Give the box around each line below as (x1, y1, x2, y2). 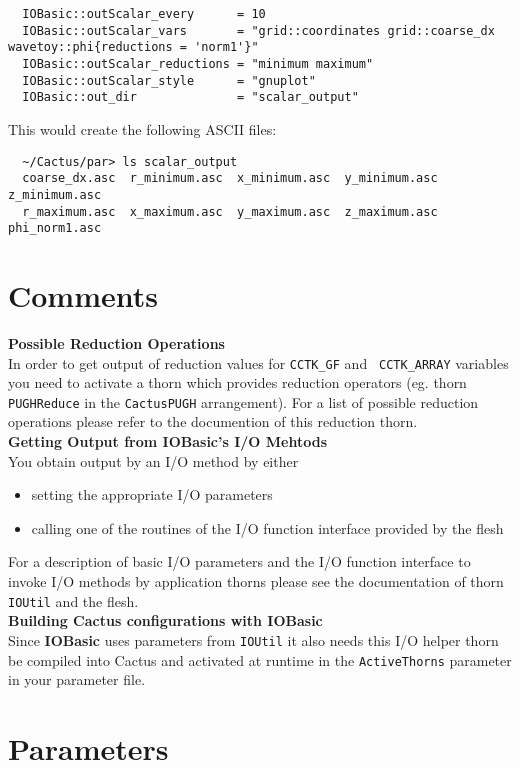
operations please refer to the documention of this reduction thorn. (8, 411, 418, 432)
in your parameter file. (8, 669, 146, 690)
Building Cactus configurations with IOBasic (8, 610, 323, 631)
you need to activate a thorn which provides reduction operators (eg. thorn (8, 372, 467, 393)
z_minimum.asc (8, 187, 102, 202)
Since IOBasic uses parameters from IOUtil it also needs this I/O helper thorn (8, 629, 499, 650)
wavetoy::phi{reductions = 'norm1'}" (8, 40, 259, 55)
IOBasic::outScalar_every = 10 (22, 7, 266, 21)
